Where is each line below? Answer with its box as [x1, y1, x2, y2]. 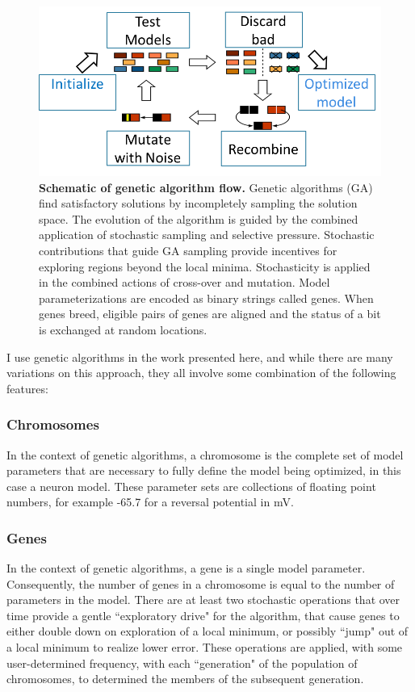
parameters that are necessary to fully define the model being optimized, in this [6, 462, 401, 479]
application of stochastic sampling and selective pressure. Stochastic [39, 226, 375, 243]
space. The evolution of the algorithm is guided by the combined [39, 210, 358, 227]
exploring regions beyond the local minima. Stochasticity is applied [39, 258, 371, 275]
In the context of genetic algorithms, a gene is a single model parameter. [6, 560, 366, 577]
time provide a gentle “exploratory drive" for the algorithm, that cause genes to [6, 606, 400, 623]
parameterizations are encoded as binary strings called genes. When [39, 289, 374, 306]
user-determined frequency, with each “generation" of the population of [6, 654, 358, 671]
